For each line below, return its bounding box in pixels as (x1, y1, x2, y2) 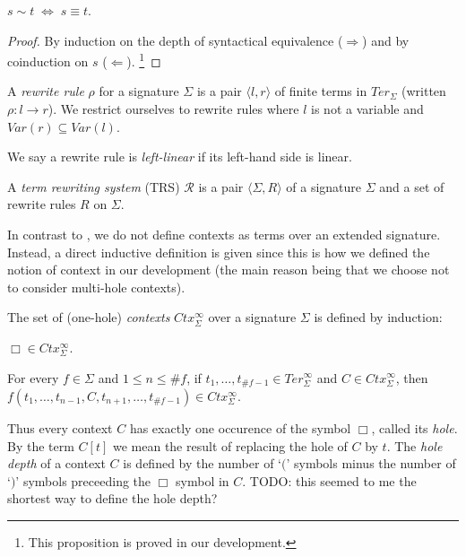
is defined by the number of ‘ (123, 454, 281, 473)
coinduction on (7, 51, 89, 70)
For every (7, 368, 59, 387)
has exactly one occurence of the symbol (129, 419, 351, 438)
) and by (362, 30, 410, 49)
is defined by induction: (314, 308, 443, 326)
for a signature (99, 82, 179, 100)
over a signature (208, 308, 297, 326)
